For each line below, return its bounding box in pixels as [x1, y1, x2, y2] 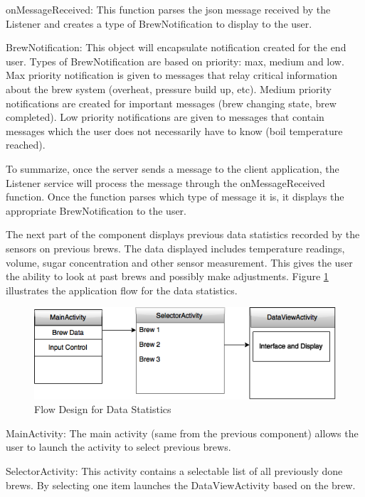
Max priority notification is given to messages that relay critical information [6, 68, 338, 82]
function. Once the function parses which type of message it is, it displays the [6, 189, 344, 204]
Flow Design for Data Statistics [34, 402, 171, 417]
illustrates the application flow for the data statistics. [6, 282, 238, 297]
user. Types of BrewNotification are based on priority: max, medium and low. [6, 53, 344, 68]
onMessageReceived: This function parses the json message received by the [6, 2, 331, 16]
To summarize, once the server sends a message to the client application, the [6, 161, 339, 176]
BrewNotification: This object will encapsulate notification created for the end [6, 40, 347, 55]
